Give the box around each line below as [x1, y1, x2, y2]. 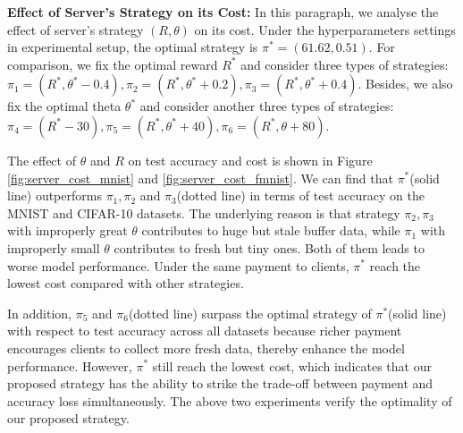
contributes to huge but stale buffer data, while [141, 221, 400, 240]
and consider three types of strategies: [240, 55, 449, 73]
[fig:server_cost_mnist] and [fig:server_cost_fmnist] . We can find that [7, 168, 393, 187]
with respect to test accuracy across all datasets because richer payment [7, 321, 402, 340]
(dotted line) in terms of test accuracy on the [176, 186, 425, 205]
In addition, [7, 303, 72, 322]
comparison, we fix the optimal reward [7, 55, 218, 73]
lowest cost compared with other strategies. [7, 274, 244, 293]
